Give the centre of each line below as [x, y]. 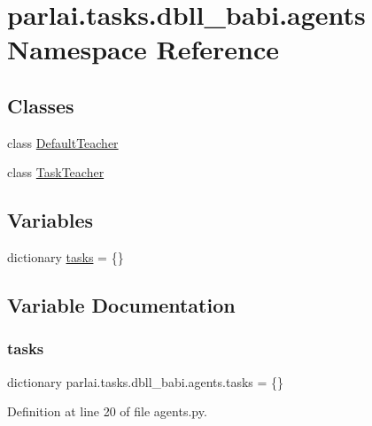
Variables [50, 220]
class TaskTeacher [56, 172]
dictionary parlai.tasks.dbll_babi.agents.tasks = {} [146, 381]
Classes [41, 105]
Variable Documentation [121, 305]
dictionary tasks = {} [66, 257]
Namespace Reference [143, 49]
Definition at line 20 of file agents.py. [107, 411]
